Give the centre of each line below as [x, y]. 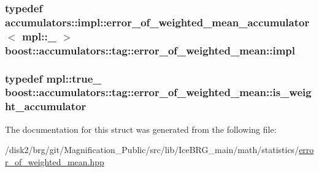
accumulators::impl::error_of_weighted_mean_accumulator [157, 22]
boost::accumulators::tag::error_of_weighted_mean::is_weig [158, 92]
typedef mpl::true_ [53, 78]
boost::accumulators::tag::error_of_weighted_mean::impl [150, 50]
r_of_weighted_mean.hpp [55, 161]
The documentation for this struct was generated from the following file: [141, 129]
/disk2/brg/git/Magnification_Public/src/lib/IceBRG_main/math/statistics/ [152, 150]
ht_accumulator [46, 106]
